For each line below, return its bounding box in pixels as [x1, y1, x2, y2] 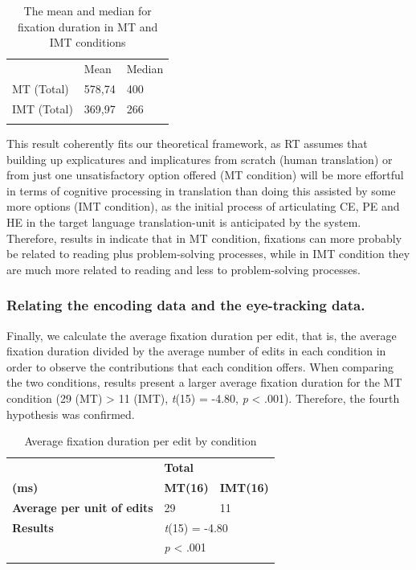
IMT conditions [49, 34, 126, 51]
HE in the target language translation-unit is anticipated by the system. [6, 214, 361, 231]
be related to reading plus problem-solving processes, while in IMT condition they [6, 245, 410, 262]
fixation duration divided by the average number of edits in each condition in [6, 342, 386, 359]
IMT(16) [219, 478, 269, 495]
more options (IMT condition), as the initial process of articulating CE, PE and [6, 198, 400, 215]
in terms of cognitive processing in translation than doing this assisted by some [6, 182, 396, 199]
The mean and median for [23, 2, 152, 18]
